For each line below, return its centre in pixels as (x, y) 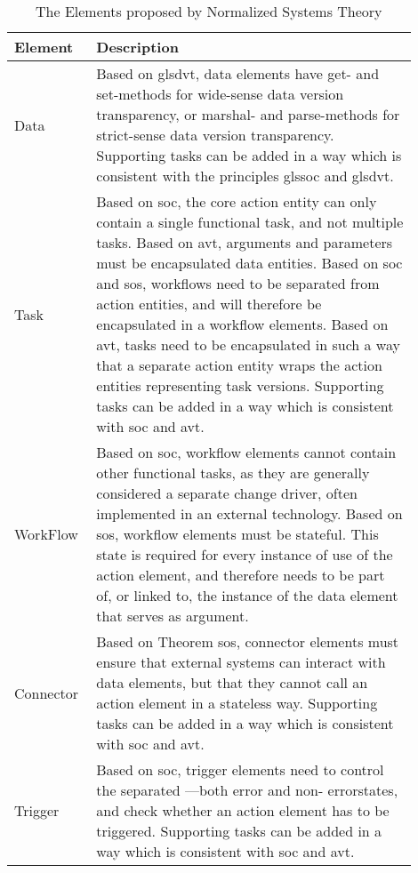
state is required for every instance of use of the (245, 554)
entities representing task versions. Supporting (240, 385)
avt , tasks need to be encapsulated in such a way (248, 344)
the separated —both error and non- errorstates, (247, 790)
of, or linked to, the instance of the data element (247, 595)
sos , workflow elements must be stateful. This (237, 534)
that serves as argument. (173, 616)
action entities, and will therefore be (209, 304)
